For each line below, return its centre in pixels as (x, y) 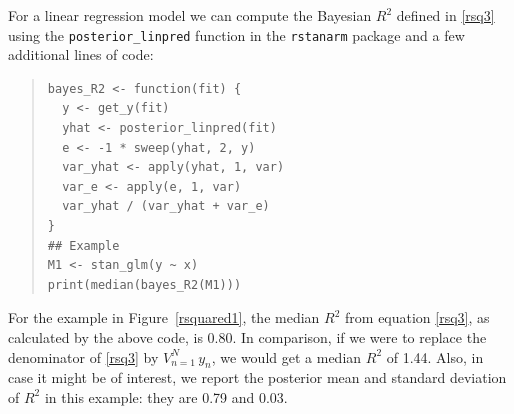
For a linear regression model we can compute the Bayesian (190, 15)
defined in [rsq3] (445, 15)
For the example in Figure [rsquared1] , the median (164, 317)
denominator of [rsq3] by (83, 356)
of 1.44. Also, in (435, 356)
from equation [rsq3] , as (417, 317)
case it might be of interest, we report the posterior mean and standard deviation (257, 377)
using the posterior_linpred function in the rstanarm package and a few (236, 34)
